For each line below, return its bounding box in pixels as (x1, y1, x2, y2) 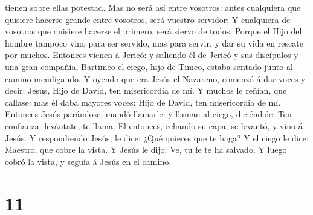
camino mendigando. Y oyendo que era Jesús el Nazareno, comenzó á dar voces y (5, 72, 306, 85)
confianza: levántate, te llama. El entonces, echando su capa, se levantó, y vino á (5, 119, 303, 132)
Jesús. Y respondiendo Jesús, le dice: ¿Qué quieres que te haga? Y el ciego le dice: (5, 131, 309, 144)
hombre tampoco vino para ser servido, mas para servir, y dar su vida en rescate (5, 36, 303, 49)
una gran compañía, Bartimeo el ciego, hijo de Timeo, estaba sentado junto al (5, 60, 293, 72)
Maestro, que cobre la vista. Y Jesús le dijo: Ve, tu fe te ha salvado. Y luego (5, 143, 287, 156)
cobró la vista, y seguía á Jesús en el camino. (5, 155, 172, 167)
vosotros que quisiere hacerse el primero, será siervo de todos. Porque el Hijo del (5, 25, 302, 37)
